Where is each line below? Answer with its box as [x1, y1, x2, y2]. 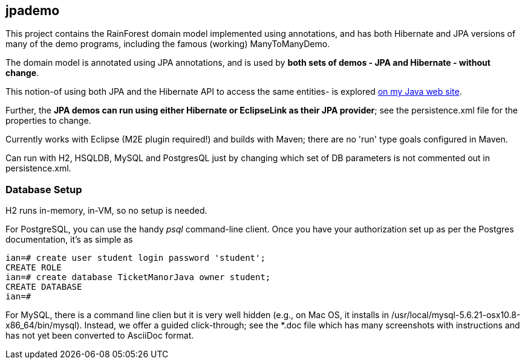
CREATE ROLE [5, 263, 62, 273]
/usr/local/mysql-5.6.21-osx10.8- [391, 310, 521, 321]
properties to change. [5, 115, 91, 126]
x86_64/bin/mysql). [5, 320, 82, 331]
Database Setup [5, 183, 82, 196]
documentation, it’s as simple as [5, 234, 133, 245]
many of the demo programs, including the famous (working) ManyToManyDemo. [5, 39, 330, 49]
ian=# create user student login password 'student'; [5, 253, 266, 263]
